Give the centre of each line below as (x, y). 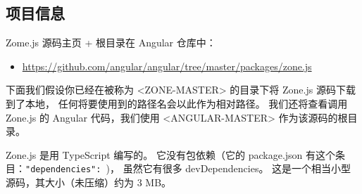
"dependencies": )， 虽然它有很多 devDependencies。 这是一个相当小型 (188, 168)
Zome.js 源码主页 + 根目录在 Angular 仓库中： (111, 43)
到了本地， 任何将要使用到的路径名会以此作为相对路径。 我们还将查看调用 (177, 103)
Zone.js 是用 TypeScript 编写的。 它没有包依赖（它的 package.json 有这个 (171, 154)
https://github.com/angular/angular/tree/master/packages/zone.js (167, 66)
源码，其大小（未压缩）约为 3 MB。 (89, 182)
